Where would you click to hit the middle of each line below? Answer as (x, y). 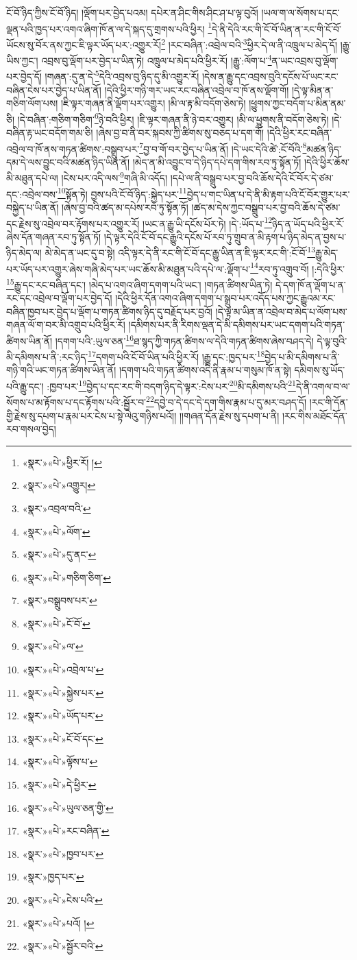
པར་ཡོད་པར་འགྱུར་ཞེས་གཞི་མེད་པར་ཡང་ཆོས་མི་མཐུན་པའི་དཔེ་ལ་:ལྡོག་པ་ (128, 268)
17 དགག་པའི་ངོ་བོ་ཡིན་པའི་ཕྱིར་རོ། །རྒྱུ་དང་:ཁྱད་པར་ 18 (176, 356)
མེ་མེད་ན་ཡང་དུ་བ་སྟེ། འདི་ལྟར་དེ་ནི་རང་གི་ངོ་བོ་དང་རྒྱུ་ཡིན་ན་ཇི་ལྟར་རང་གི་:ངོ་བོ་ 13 (180, 252)
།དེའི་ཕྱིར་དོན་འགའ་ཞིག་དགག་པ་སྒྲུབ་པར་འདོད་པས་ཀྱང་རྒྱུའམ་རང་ (225, 298)
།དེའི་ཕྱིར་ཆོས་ (327, 161)
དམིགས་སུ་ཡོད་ (320, 370)
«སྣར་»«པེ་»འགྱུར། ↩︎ (59, 485)
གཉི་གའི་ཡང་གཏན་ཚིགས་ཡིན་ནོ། (61, 370)
